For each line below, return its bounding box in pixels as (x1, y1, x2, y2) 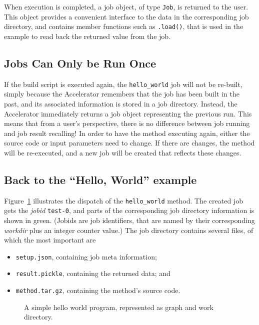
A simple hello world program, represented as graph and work (24, 301, 213, 312)
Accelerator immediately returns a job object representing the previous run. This (4, 108, 252, 118)
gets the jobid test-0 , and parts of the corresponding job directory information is (4, 205, 254, 215)
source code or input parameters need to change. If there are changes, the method (4, 137, 255, 148)
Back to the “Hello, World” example (4, 171, 197, 187)
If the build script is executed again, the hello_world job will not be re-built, (4, 78, 242, 89)
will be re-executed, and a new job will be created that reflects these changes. (4, 147, 241, 157)
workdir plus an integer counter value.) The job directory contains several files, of (4, 224, 253, 235)
